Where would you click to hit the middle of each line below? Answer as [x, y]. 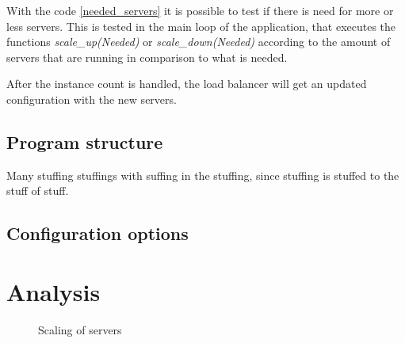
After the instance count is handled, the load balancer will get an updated [187, 84]
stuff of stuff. [38, 191]
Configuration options [97, 233]
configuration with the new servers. [92, 99]
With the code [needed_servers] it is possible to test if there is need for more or [200, 10]
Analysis [53, 291]
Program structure [85, 141]
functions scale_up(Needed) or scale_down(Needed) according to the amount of [199, 42]
